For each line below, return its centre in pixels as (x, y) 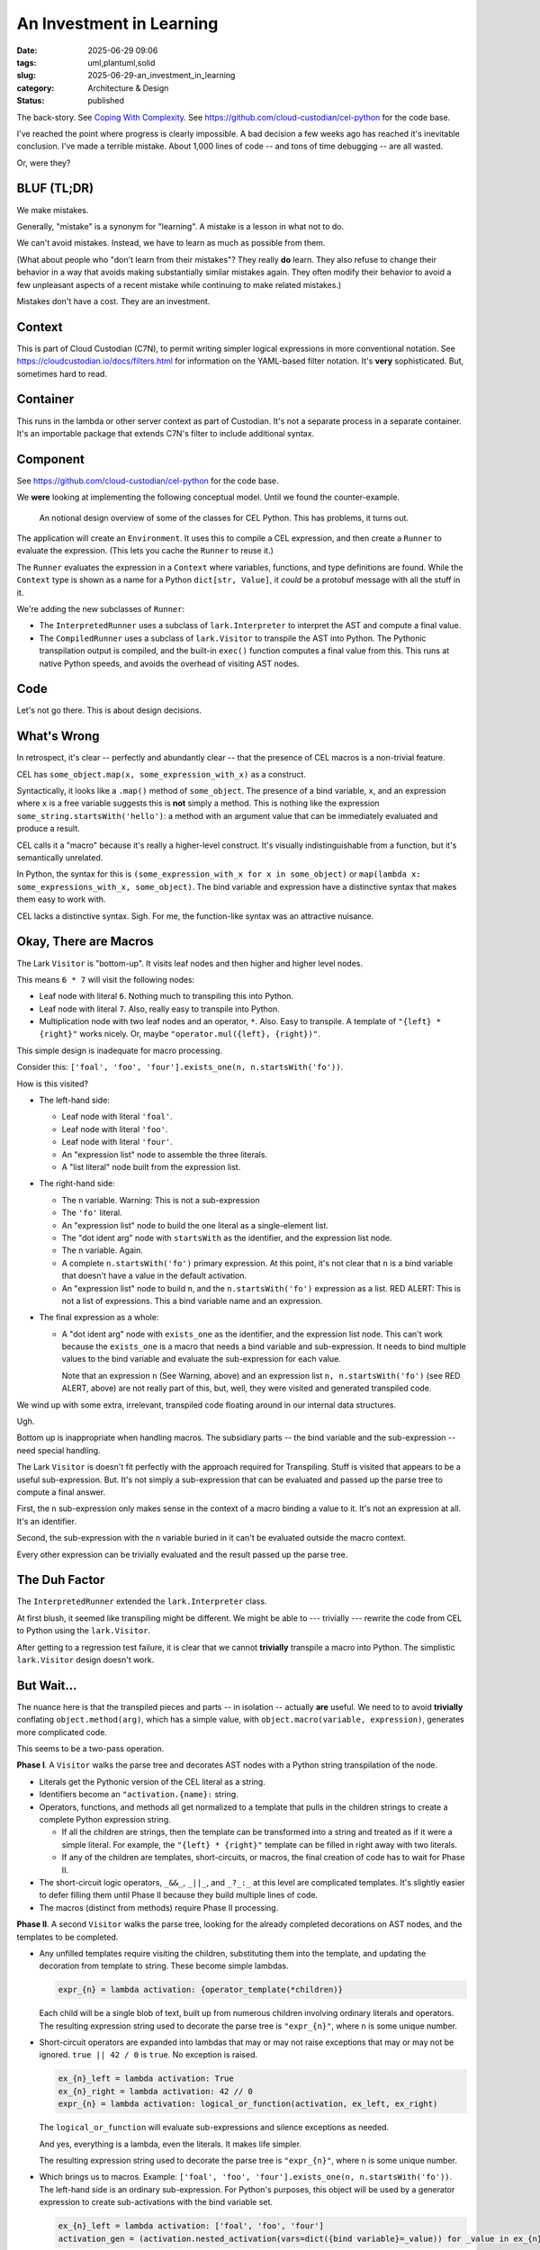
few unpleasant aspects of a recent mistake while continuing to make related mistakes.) (179, 284)
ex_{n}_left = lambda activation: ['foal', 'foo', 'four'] (191, 2226)
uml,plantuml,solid (121, 62)
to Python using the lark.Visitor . (84, 1631)
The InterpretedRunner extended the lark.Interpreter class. (142, 1601)
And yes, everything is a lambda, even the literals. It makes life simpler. (170, 2144)
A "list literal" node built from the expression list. (151, 1166)
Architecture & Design (128, 88)
